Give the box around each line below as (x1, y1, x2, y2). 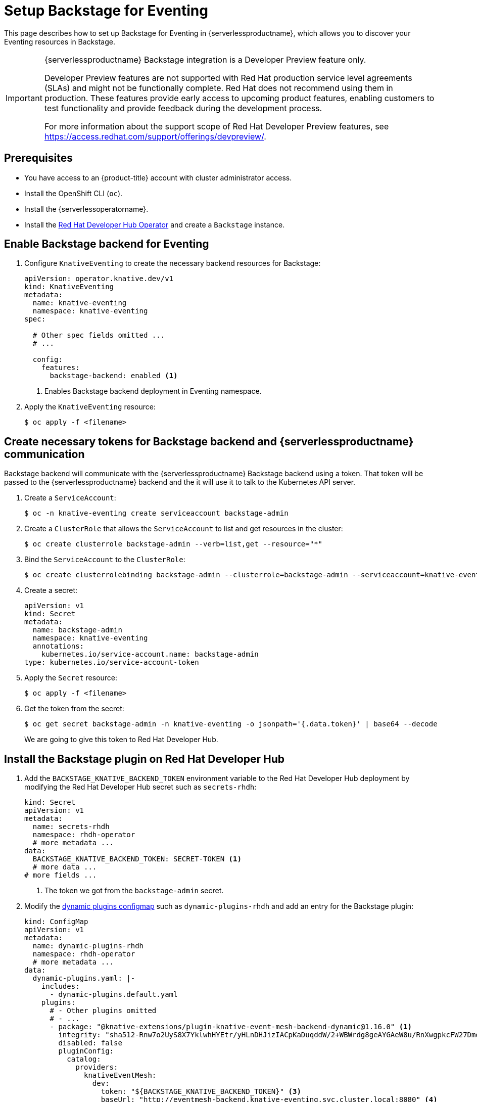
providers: (75, 1063, 118, 1072)
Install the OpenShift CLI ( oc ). (24, 189, 123, 198)
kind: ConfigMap (24, 917, 88, 926)
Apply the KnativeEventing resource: (24, 402, 156, 411)
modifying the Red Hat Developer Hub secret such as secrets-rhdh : (24, 783, 257, 792)
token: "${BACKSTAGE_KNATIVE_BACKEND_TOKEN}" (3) (101, 1087, 301, 1096)
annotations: (32, 642, 84, 651)
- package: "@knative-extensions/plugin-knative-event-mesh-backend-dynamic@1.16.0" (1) (50, 1023, 412, 1031)
